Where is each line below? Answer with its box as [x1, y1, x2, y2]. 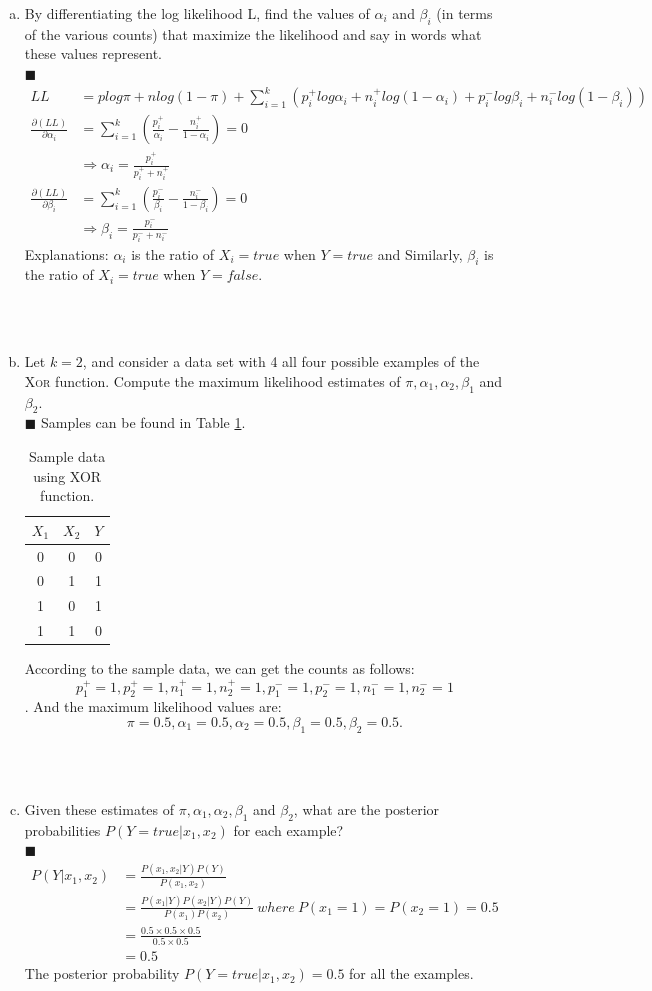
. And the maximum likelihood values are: [24, 696, 282, 717]
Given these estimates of [24, 798, 175, 819]
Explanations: [24, 243, 109, 264]
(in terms [436, 3, 493, 23]
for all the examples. [349, 963, 474, 984]
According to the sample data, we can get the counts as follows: [24, 658, 415, 679]
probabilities [24, 819, 101, 840]
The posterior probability [24, 963, 180, 984]
